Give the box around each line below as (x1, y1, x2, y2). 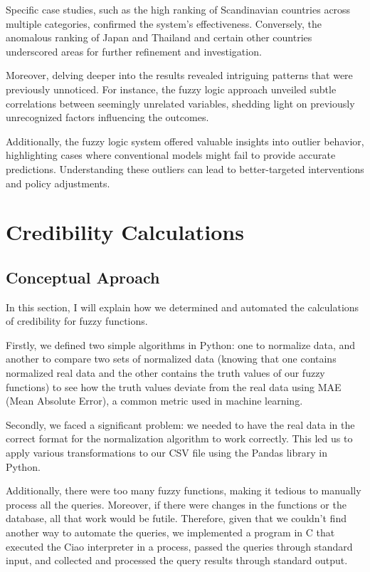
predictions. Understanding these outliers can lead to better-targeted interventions (6, 161, 364, 176)
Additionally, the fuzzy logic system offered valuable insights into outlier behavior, (6, 133, 364, 148)
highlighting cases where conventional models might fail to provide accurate (6, 147, 336, 162)
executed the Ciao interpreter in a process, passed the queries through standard (6, 539, 353, 553)
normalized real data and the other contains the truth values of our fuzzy (6, 365, 325, 380)
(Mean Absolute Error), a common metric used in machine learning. (6, 393, 303, 408)
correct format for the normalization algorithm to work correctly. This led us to (6, 431, 353, 446)
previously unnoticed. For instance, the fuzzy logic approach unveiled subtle (6, 81, 337, 96)
